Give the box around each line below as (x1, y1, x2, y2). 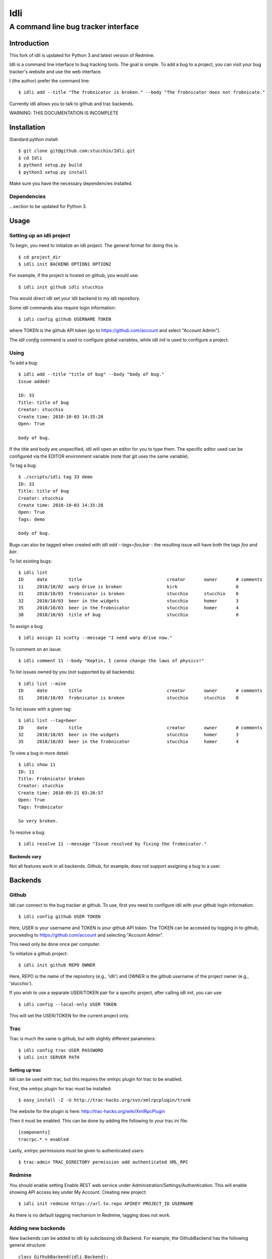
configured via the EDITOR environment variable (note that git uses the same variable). (9, 453, 189, 459)
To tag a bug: (9, 462, 37, 468)
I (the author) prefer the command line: (9, 78, 90, 84)
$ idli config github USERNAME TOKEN (18, 316, 112, 322)
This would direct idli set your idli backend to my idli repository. (9, 295, 141, 302)
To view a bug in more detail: (9, 750, 70, 756)
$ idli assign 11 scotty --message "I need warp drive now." (18, 635, 172, 641)
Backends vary (9, 854, 42, 860)
